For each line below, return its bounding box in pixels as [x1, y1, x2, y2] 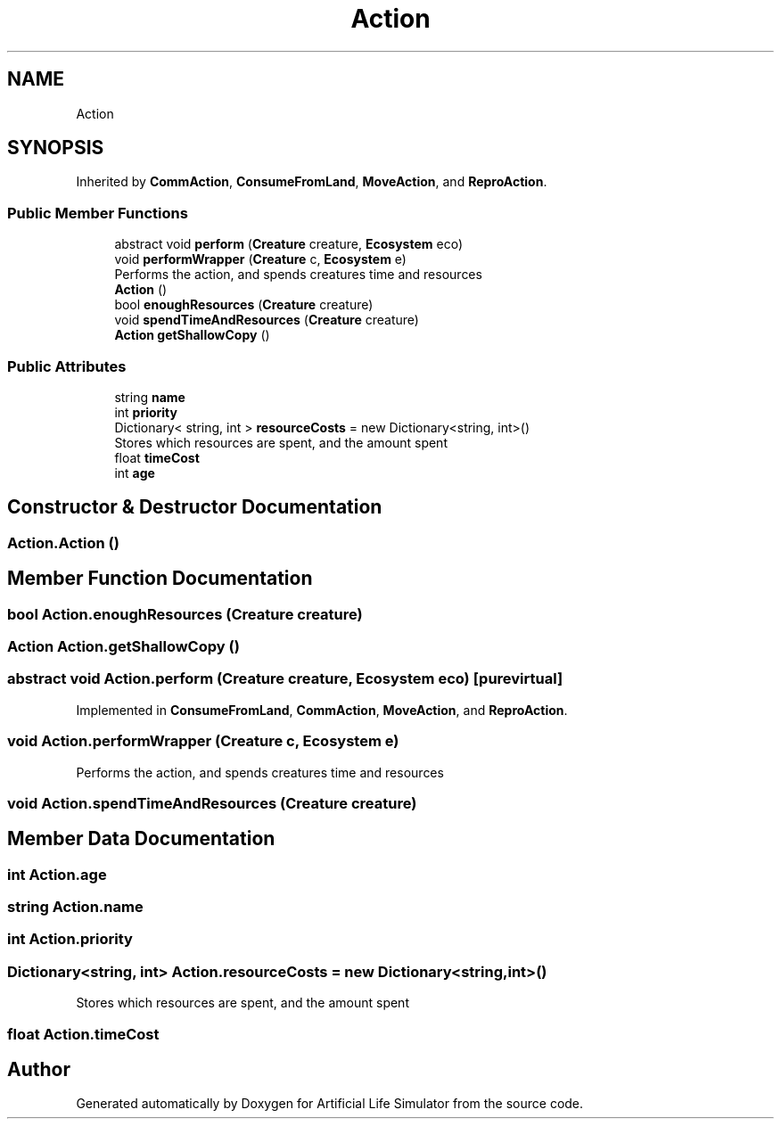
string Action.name [7, 898, 144, 916]
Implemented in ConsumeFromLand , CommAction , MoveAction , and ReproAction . [76, 702, 568, 718]
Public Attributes [7, 357, 127, 375]
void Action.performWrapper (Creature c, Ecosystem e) [7, 732, 399, 751]
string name [114, 389, 185, 405]
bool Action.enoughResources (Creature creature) [7, 604, 363, 623]
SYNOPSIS [7, 136, 104, 160]
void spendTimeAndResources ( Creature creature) [114, 312, 419, 328]
